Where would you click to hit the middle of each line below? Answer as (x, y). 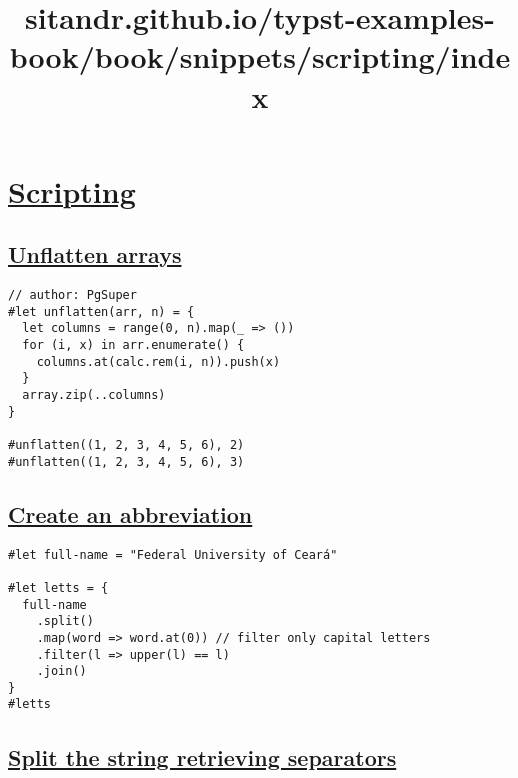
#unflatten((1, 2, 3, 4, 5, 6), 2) (126, 445)
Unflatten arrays (95, 254)
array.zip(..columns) (94, 395)
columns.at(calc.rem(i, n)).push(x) (158, 361)
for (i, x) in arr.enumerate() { (133, 345)
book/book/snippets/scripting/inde (260, 56)
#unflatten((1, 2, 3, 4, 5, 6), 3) (126, 461)
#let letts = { (58, 587)
